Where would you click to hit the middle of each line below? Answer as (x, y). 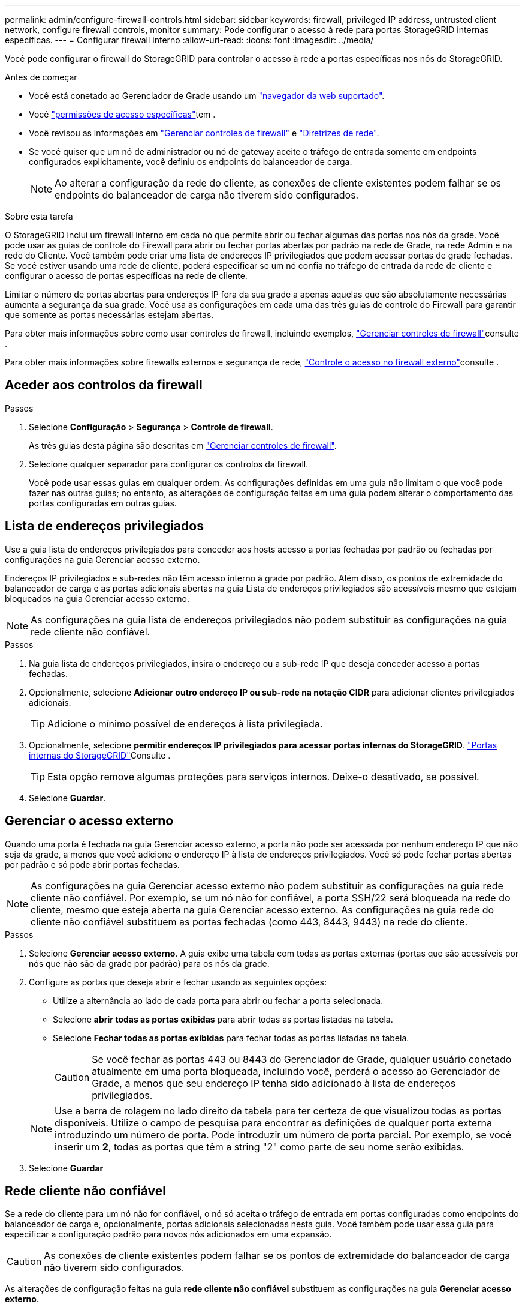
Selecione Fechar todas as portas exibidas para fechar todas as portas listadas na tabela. (231, 1038)
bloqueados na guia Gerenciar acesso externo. (97, 598)
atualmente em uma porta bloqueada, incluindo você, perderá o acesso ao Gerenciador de (296, 1071)
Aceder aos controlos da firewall (104, 385)
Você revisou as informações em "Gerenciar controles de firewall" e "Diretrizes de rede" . (204, 133)
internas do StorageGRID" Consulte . (100, 755)
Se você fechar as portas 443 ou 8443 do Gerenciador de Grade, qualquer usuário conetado (302, 1059)
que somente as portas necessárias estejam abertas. (109, 315)
